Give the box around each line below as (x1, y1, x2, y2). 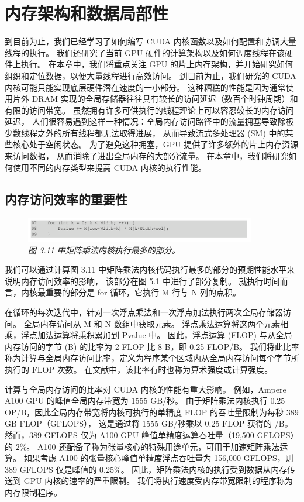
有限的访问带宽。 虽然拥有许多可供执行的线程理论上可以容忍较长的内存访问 (5, 104, 294, 116)
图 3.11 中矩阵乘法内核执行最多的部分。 (28, 243, 180, 256)
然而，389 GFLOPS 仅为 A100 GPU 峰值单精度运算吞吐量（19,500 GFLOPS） (5, 428, 299, 441)
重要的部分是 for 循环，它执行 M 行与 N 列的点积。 (45, 286, 241, 298)
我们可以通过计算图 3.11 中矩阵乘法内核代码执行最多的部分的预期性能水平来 (5, 263, 295, 276)
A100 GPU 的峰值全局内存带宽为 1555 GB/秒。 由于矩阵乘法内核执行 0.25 (5, 394, 285, 407)
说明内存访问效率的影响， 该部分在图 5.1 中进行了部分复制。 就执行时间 (5, 274, 280, 287)
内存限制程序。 (5, 486, 62, 498)
